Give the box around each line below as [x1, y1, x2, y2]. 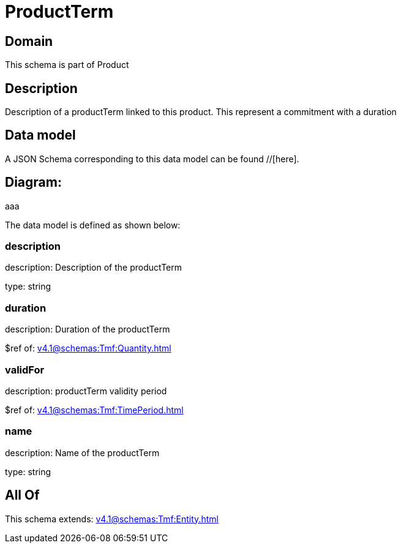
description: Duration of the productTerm [5, 324, 170, 335]
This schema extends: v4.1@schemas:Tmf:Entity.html [5, 513, 219, 524]
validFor [5, 363, 45, 376]
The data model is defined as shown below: [5, 219, 181, 230]
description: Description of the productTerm [5, 262, 182, 273]
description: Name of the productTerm [5, 447, 160, 458]
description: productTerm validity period [5, 385, 167, 396]
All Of [5, 487, 40, 503]
